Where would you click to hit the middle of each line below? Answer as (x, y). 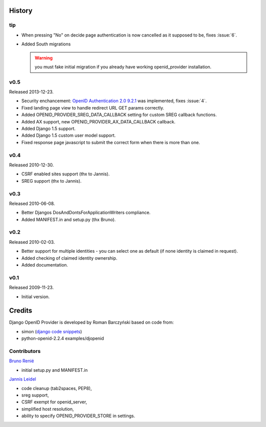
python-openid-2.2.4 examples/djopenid (63, 339)
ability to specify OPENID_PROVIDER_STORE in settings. (78, 416)
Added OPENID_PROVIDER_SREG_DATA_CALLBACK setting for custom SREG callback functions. (119, 115)
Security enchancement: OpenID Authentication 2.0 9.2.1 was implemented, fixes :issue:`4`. (114, 101)
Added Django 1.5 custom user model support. (68, 135)
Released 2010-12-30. (32, 165)
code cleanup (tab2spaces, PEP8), (57, 388)
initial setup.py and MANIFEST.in (55, 370)
